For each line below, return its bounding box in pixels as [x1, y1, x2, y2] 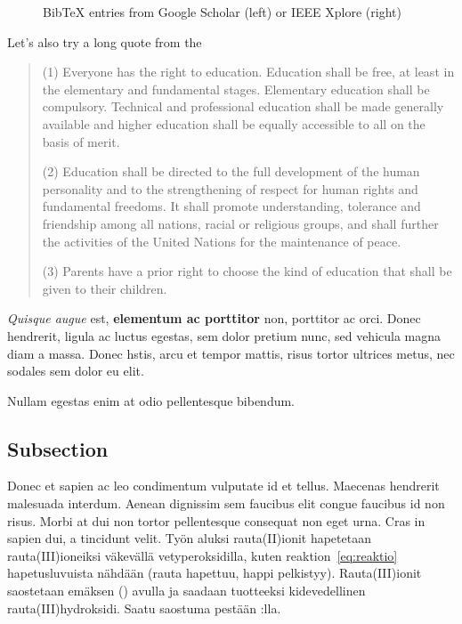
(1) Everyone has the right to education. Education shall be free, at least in [42, 62, 455, 81]
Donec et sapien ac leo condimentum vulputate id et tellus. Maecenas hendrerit [7, 476, 440, 495]
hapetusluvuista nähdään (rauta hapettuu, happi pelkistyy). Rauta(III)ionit [7, 563, 422, 582]
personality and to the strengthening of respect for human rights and [42, 179, 418, 198]
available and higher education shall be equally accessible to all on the [42, 114, 426, 133]
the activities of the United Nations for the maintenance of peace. [42, 231, 401, 250]
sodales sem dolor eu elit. [7, 361, 144, 380]
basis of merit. [42, 132, 120, 150]
